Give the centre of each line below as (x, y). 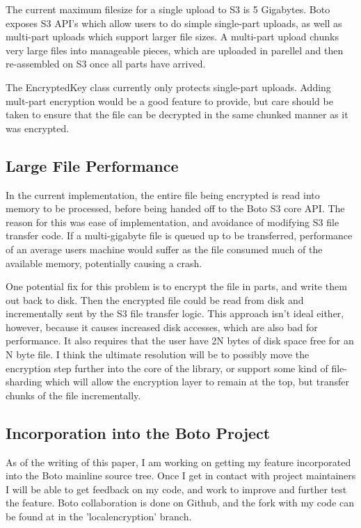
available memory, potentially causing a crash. (104, 263)
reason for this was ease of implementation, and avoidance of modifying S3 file (173, 222)
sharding (24, 382)
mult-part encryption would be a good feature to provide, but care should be (169, 101)
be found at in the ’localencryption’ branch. (99, 517)
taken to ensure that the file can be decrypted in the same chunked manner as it (177, 114)
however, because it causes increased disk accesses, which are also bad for (162, 327)
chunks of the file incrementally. (73, 395)
